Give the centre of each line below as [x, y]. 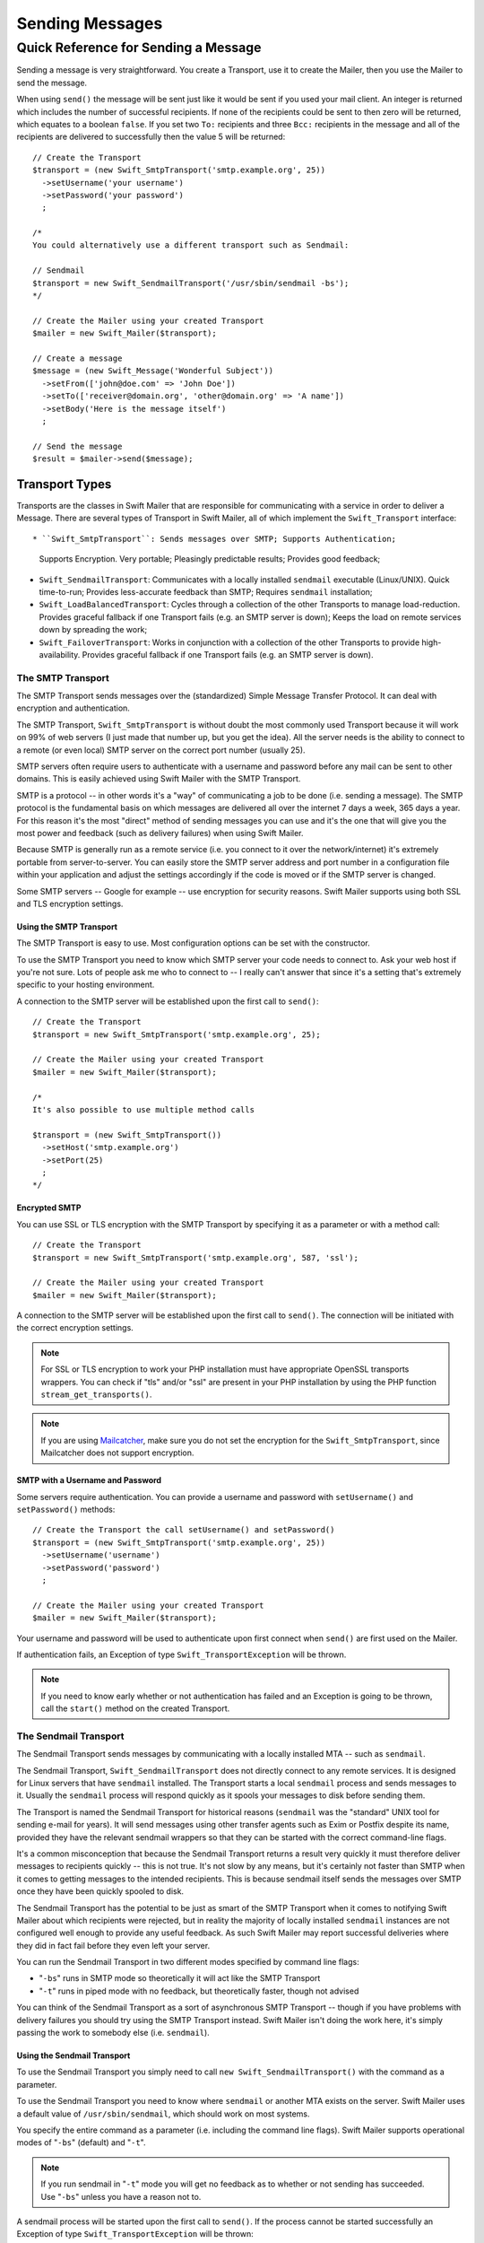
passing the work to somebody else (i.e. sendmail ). [113, 2033]
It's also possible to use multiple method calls [144, 1109]
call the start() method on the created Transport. [135, 1708]
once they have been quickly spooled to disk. [100, 1891]
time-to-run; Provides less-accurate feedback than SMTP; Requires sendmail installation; [206, 591]
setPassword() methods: [66, 1509]
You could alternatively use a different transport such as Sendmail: [191, 245]
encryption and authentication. [73, 708]
